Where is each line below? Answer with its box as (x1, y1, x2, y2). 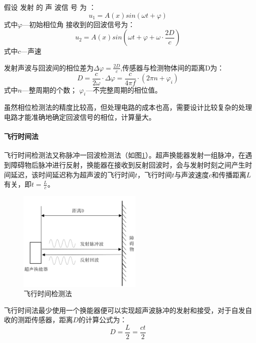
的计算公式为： (78, 314, 127, 325)
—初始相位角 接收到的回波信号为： (22, 19, 135, 29)
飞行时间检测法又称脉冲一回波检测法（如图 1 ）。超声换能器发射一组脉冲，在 (4, 150, 245, 160)
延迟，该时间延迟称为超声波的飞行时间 (10, 169, 135, 179)
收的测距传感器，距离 (4, 314, 73, 325)
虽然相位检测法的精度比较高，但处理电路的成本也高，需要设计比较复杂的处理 (4, 102, 252, 112)
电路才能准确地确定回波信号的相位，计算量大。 (4, 112, 156, 122)
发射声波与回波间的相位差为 (4, 62, 94, 72)
